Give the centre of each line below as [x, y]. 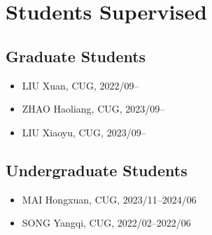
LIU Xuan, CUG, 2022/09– [80, 85]
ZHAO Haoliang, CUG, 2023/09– [93, 109]
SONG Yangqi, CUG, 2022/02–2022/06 [106, 223]
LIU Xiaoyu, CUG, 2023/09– [84, 132]
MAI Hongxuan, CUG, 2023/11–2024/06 [109, 199]
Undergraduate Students [97, 170]
